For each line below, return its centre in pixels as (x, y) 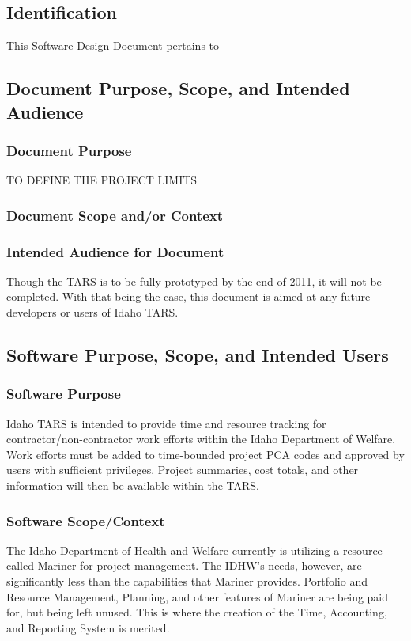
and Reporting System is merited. (88, 627)
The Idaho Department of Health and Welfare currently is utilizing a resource (194, 550)
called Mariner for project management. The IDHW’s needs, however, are (184, 565)
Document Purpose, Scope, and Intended (178, 88)
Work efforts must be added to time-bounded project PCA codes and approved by (205, 454)
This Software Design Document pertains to (113, 46)
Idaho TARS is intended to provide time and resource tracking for (166, 423)
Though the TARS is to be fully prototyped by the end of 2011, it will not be (194, 281)
